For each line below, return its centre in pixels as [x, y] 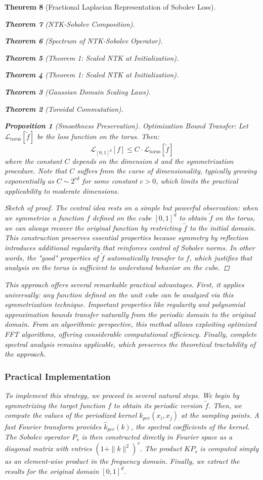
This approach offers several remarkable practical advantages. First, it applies [124, 284]
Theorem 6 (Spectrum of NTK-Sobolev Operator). [84, 41]
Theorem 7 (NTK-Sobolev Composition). [70, 24]
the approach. [25, 354]
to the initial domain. [223, 227]
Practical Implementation [58, 376]
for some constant [110, 180]
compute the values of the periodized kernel [71, 415]
